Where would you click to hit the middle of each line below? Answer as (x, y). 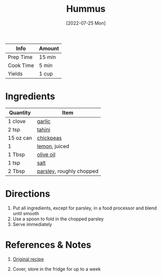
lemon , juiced (53, 146)
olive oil (46, 154)
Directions (28, 194)
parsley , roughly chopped (68, 171)
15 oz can (20, 137)
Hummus (86, 9)
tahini (44, 129)
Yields (15, 74)
